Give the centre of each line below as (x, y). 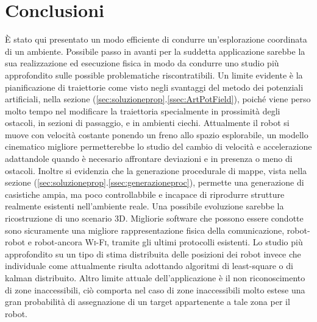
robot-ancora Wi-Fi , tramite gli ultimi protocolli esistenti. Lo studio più (169, 242)
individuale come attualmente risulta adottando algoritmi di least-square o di (149, 266)
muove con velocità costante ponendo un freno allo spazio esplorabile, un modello (157, 134)
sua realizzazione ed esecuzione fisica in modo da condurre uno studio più (142, 63)
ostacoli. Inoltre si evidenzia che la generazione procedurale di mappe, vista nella (156, 170)
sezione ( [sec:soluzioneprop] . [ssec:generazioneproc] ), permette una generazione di (155, 182)
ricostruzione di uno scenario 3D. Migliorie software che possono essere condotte (154, 218)
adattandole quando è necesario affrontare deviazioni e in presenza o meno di (149, 159)
